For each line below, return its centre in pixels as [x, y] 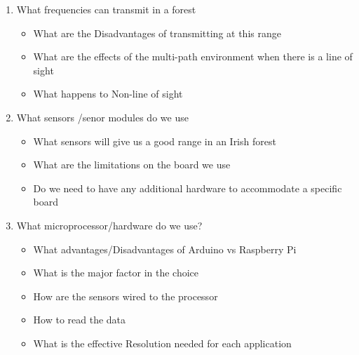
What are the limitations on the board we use [132, 165]
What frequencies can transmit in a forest [106, 9]
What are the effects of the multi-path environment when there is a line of [193, 56]
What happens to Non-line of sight [108, 94]
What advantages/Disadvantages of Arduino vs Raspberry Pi [165, 249]
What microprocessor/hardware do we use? [109, 225]
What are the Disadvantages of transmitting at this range [157, 33]
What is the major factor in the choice [116, 273]
